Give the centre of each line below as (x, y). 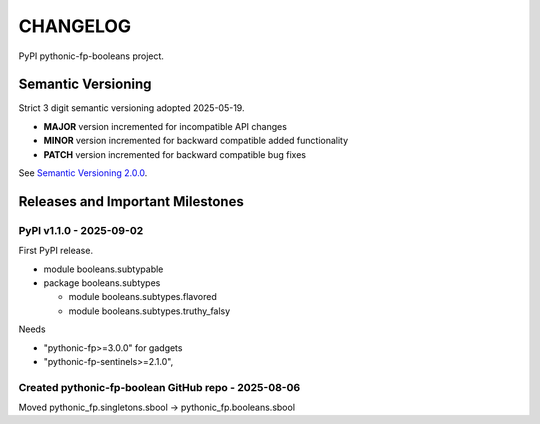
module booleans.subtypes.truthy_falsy (149, 311)
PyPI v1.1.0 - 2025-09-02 (81, 230)
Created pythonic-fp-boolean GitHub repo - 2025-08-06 (159, 387)
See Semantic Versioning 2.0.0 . (83, 173)
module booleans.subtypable (103, 269)
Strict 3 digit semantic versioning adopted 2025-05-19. (131, 108)
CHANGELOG (75, 26)
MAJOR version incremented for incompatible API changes (165, 126)
